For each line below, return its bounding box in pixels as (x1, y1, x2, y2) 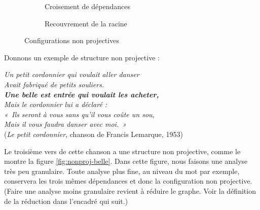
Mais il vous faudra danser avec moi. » (4, 119, 127, 129)
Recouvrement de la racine (45, 18, 127, 28)
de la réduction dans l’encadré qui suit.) (4, 195, 128, 206)
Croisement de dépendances (45, 1, 130, 11)
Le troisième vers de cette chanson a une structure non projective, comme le (4, 146, 241, 156)
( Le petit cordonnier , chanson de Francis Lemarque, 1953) (4, 128, 183, 139)
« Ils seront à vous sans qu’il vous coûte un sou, (4, 109, 155, 119)
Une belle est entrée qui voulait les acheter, (4, 89, 159, 99)
